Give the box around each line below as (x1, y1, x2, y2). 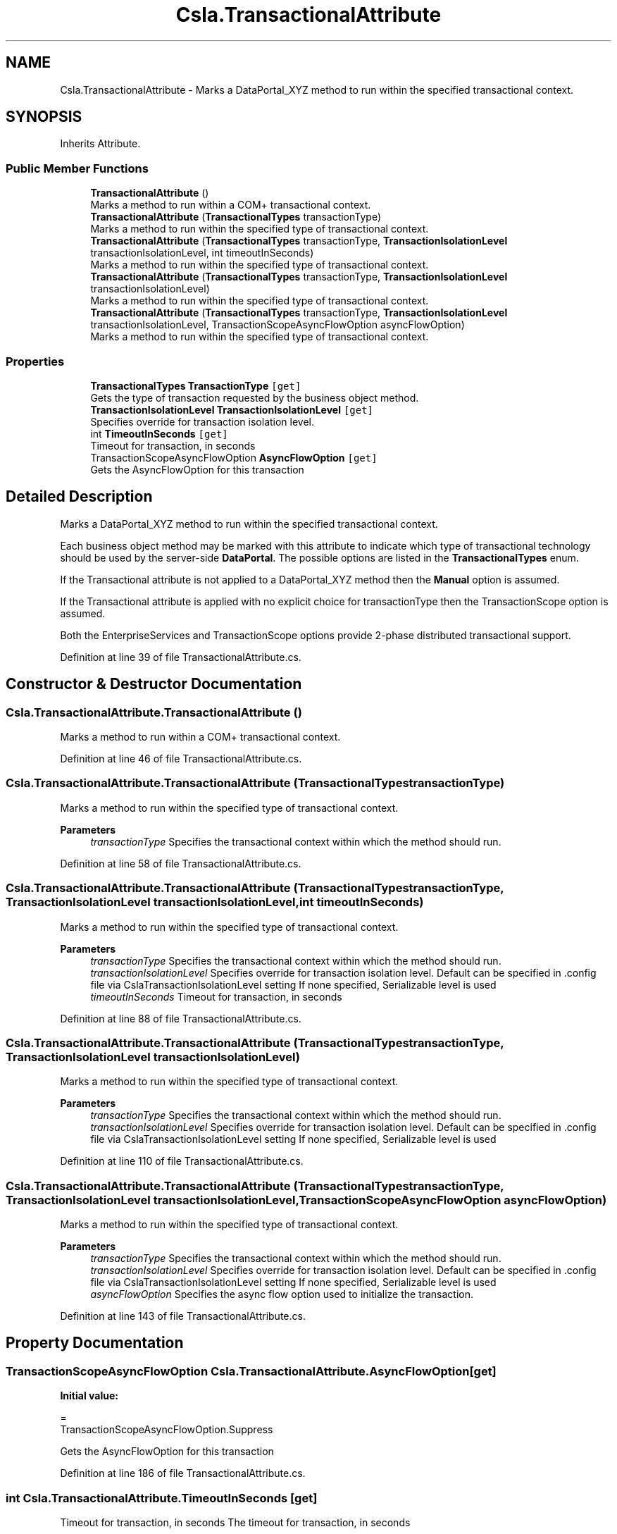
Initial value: (60, 1390, 118, 1402)
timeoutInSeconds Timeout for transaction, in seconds (90, 990, 342, 1003)
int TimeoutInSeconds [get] (90, 427, 228, 440)
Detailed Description (6, 488, 153, 506)
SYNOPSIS (6, 108, 82, 126)
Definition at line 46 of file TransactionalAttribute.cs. (60, 753, 302, 765)
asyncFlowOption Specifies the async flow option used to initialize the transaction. (90, 1288, 474, 1300)
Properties (6, 354, 65, 369)
